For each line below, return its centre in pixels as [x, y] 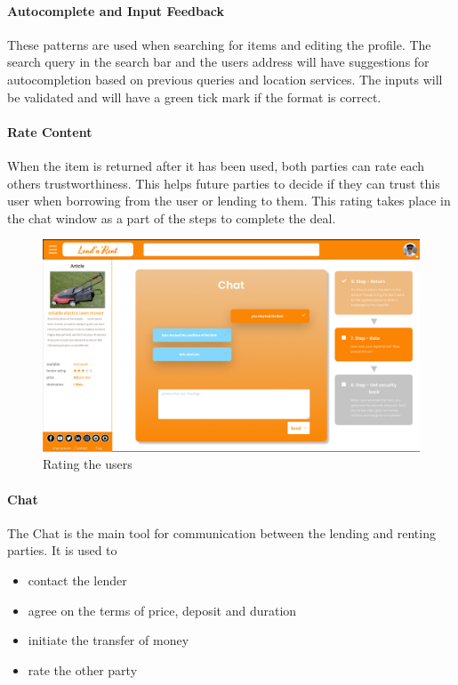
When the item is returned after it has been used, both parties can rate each [216, 165]
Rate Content [50, 131]
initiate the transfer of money [108, 640]
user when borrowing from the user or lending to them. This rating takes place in [229, 201]
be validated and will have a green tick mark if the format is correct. [194, 97]
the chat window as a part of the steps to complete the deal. [172, 218]
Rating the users [88, 464]
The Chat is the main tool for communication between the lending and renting [221, 532]
